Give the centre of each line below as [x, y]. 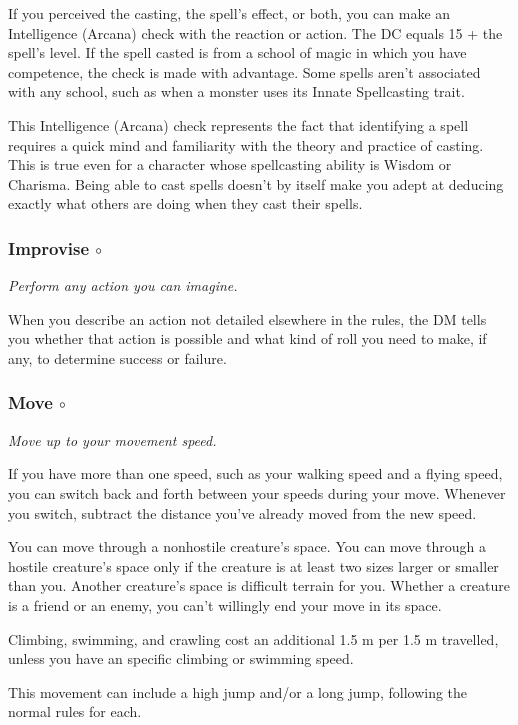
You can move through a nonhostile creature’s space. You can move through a [247, 546]
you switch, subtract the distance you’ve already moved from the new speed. [242, 512]
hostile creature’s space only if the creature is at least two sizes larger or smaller [253, 565]
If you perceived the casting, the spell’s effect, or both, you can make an [229, 13]
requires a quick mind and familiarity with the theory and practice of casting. [246, 144]
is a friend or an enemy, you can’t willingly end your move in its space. [225, 604]
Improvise [49, 247]
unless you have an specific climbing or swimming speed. [181, 658]
